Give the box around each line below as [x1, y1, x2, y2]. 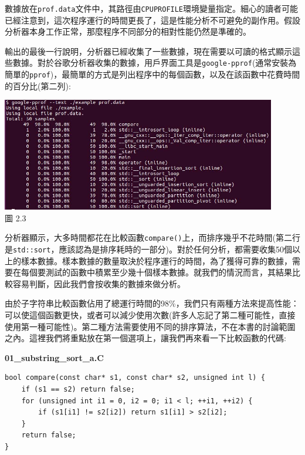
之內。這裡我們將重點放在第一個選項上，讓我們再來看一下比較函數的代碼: [5, 332, 286, 344]
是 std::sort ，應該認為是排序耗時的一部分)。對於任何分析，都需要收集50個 [5, 242, 292, 255]
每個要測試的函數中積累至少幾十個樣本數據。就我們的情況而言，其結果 [21, 266, 292, 278]
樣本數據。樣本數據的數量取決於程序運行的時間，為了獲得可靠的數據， [21, 254, 292, 267]
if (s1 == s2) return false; [21, 385, 135, 393]
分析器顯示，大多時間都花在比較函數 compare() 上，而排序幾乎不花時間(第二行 [5, 231, 300, 244]
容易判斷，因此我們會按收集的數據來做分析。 [12, 277, 185, 289]
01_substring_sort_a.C [5, 351, 104, 363]
